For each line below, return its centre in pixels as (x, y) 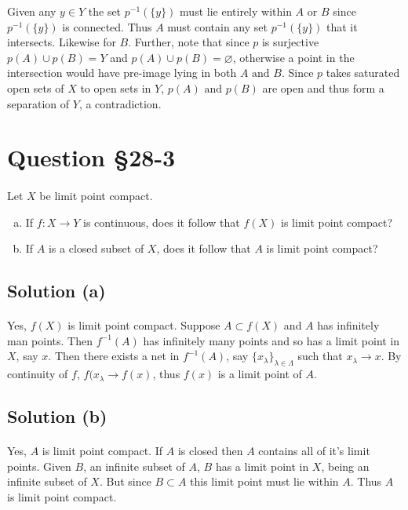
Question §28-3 (91, 157)
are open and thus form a (323, 87)
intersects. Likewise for (62, 42)
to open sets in (116, 87)
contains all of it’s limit (314, 451)
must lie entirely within (236, 11)
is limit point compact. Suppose (144, 325)
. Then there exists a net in (114, 356)
